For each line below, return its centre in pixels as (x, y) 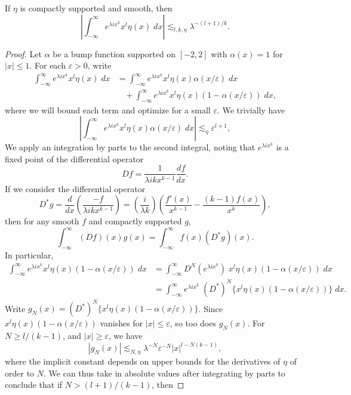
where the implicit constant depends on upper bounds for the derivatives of (143, 361)
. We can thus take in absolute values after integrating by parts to (164, 373)
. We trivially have (251, 109)
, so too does (193, 323)
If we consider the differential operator (75, 188)
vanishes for (121, 323)
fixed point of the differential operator (74, 158)
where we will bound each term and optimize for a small (108, 109)
